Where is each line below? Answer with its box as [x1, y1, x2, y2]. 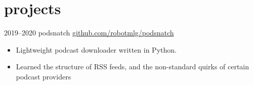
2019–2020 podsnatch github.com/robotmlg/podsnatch [4, 27, 174, 38]
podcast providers [16, 71, 71, 81]
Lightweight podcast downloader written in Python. [16, 44, 177, 55]
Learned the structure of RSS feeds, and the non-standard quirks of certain [16, 61, 249, 72]
